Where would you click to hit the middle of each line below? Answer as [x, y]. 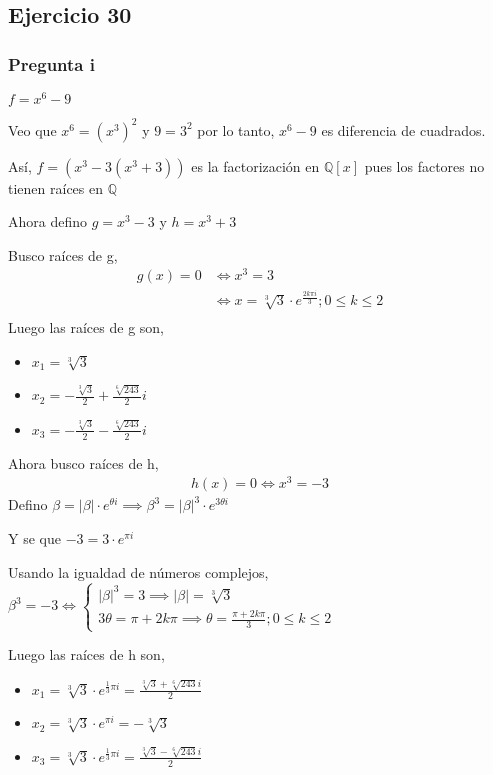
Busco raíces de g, [63, 254]
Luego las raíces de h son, [86, 654]
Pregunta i [51, 63]
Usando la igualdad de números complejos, [138, 571]
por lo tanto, [236, 129]
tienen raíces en [55, 187]
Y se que [34, 537]
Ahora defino [48, 221]
